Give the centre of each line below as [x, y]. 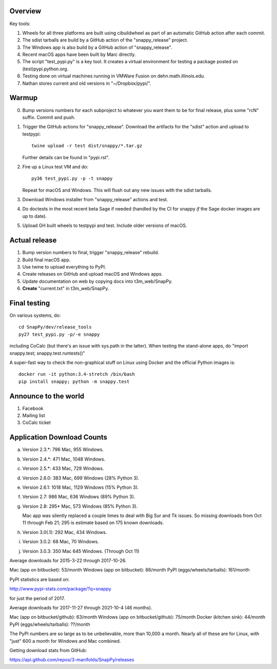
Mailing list [34, 415]
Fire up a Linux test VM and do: [55, 166]
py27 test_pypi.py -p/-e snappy [59, 334]
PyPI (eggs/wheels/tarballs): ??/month [50, 624]
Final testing [30, 303]
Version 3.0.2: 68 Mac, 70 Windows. [61, 542]
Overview [25, 11]
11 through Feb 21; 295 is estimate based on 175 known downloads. [93, 523]
